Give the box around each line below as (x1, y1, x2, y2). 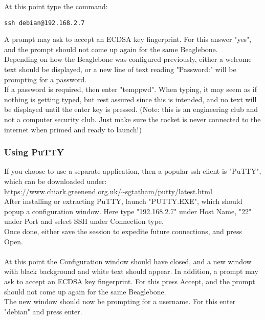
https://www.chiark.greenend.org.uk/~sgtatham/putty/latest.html (4, 186, 212, 196)
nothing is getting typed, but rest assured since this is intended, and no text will (4, 94, 257, 104)
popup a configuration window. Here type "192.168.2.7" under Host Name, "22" (4, 205, 252, 216)
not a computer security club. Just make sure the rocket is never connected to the (4, 114, 261, 124)
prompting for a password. (4, 74, 87, 84)
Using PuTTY (4, 146, 64, 158)
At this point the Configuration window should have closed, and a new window (4, 256, 252, 266)
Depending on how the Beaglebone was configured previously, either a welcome (4, 54, 252, 64)
